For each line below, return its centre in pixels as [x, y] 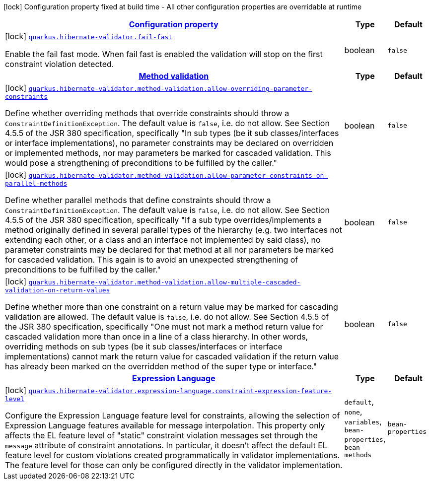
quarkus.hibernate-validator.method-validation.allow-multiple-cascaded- [165, 282]
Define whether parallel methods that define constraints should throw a [138, 200]
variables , [363, 421]
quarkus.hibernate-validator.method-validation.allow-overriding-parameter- [170, 89]
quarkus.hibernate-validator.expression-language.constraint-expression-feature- [180, 391]
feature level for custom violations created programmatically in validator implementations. [173, 455]
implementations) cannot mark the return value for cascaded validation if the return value [172, 356]
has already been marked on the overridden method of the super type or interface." [161, 366]
